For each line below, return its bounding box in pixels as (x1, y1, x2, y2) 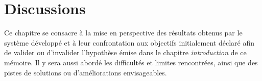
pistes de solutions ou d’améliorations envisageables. (4, 67, 167, 77)
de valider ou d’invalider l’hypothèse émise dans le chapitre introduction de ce (4, 47, 247, 58)
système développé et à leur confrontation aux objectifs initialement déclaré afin (4, 37, 254, 48)
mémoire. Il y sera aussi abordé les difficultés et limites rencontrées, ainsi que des (4, 57, 258, 67)
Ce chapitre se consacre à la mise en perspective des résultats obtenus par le (4, 27, 243, 38)
